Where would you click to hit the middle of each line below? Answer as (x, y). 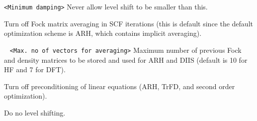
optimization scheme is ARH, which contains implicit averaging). (103, 33)
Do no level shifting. (35, 112)
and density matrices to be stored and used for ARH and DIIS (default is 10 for (126, 60)
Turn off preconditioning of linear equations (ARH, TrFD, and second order (120, 86)
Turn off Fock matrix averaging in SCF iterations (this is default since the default (128, 23)
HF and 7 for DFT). (35, 69)
